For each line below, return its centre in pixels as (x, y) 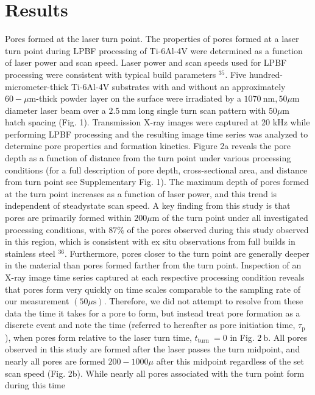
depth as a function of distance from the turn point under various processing (148, 158)
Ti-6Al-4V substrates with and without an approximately (178, 86)
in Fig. (242, 337)
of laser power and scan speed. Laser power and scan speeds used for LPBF (146, 62)
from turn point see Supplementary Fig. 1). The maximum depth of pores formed (157, 182)
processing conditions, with (55, 229)
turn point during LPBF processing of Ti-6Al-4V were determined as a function (154, 50)
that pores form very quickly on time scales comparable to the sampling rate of (153, 289)
